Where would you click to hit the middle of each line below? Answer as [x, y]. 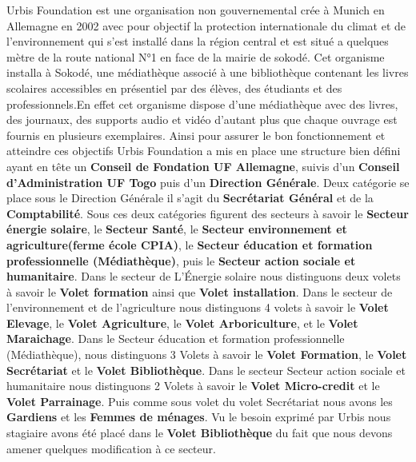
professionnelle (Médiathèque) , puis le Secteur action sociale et [181, 260]
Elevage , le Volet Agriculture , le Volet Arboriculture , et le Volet [182, 323]
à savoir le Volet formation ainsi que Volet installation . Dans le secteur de [200, 291]
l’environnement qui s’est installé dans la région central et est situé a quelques [198, 41]
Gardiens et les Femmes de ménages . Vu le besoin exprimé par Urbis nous [199, 417]
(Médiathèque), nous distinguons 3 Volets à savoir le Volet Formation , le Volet [207, 354]
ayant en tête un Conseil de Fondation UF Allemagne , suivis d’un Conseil [203, 166]
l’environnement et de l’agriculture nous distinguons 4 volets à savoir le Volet [198, 307]
